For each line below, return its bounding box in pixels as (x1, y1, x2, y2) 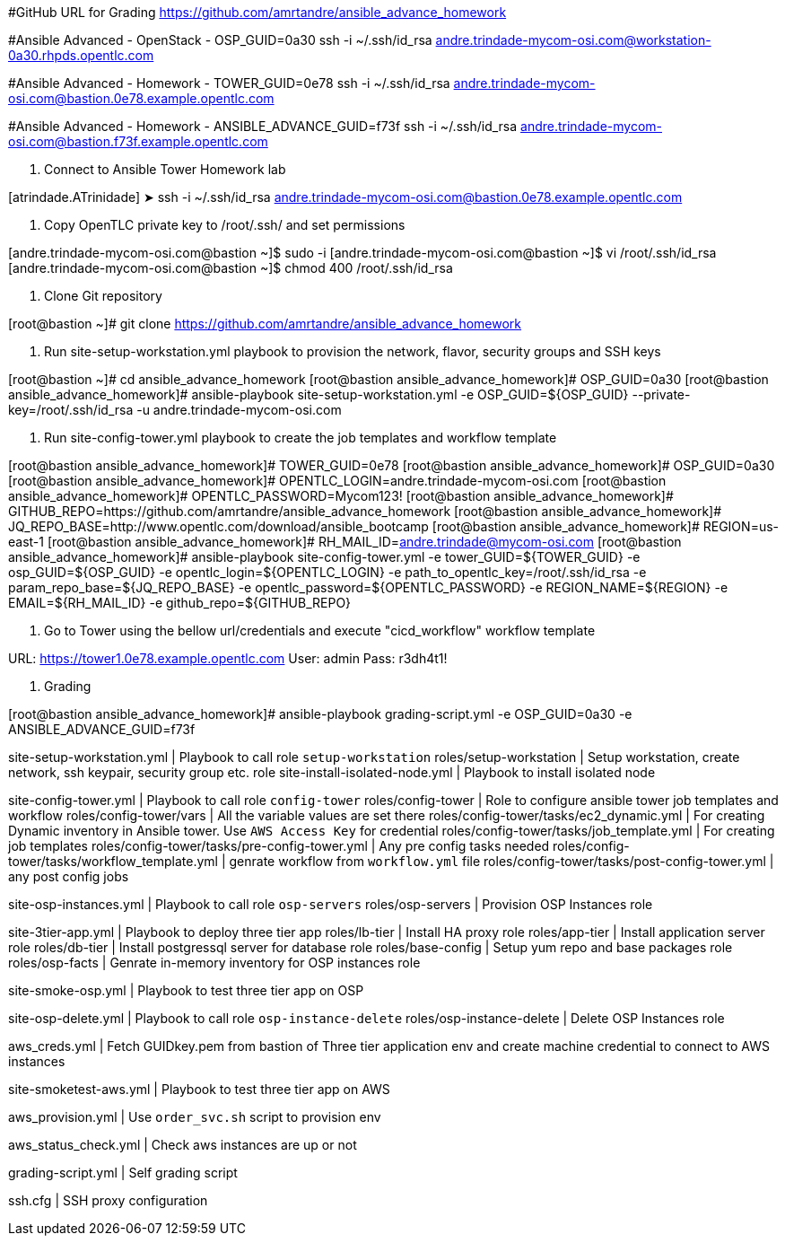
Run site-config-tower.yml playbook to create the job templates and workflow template (44, 430, 557, 445)
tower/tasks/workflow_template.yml (8, 853, 218, 869)
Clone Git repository (44, 288, 162, 303)
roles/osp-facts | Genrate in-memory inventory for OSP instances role (8, 955, 421, 970)
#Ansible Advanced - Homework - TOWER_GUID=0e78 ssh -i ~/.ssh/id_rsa (8, 75, 450, 91)
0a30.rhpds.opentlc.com (8, 48, 154, 63)
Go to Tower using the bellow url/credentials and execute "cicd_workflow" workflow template (44, 623, 596, 638)
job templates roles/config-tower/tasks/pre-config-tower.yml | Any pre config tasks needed (8, 838, 550, 853)
